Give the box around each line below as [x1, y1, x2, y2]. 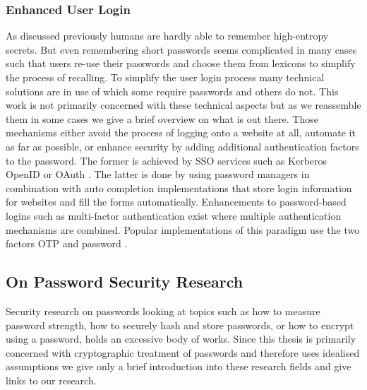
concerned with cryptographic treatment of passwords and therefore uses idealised [6, 345, 360, 360]
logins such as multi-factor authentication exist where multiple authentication [6, 208, 342, 223]
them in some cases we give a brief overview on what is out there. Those [6, 111, 318, 126]
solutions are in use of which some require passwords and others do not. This [6, 83, 339, 98]
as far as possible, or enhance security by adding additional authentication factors [6, 138, 359, 153]
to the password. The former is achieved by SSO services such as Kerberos [6, 153, 327, 167]
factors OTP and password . [6, 236, 128, 251]
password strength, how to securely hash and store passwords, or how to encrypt [6, 317, 354, 332]
